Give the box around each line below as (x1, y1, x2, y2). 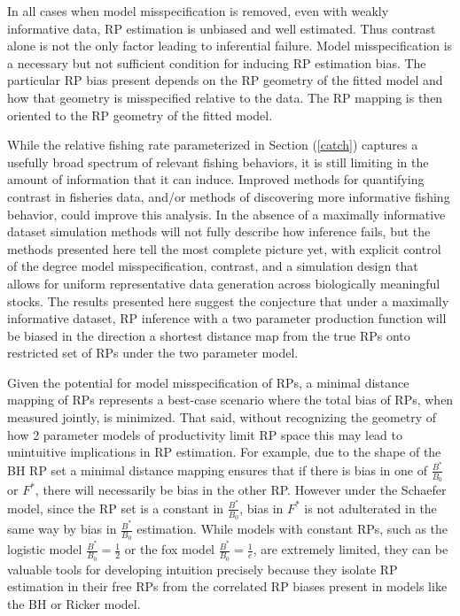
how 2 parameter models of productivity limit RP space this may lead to (7, 425, 402, 443)
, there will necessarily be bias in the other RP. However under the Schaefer (35, 481, 447, 499)
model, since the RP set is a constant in (7, 498, 224, 517)
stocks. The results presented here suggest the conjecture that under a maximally (7, 291, 449, 310)
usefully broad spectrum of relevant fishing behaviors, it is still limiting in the (7, 152, 429, 171)
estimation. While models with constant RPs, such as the (136, 520, 448, 538)
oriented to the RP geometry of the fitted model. (7, 105, 273, 124)
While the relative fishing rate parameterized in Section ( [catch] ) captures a (7, 135, 418, 154)
